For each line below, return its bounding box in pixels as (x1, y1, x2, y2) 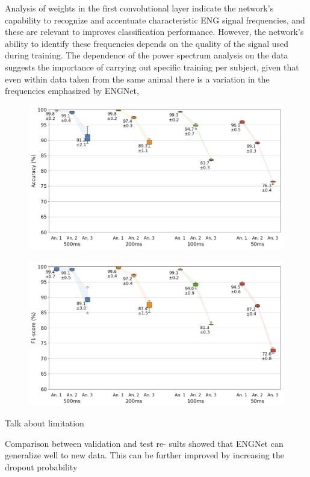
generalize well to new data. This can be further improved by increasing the (5, 449, 284, 461)
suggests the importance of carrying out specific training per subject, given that (5, 60, 299, 73)
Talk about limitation (5, 417, 84, 429)
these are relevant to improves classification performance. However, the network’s (5, 25, 304, 38)
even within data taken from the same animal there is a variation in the (5, 72, 270, 85)
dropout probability (5, 460, 78, 473)
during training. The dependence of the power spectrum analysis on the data (5, 49, 288, 61)
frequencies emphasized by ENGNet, (5, 84, 139, 97)
